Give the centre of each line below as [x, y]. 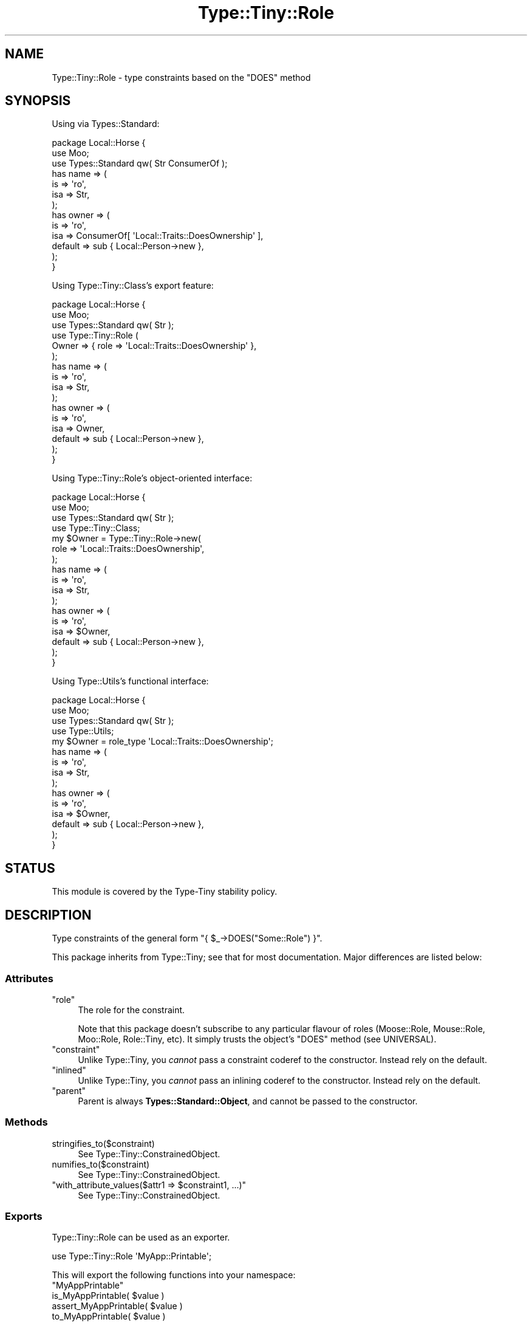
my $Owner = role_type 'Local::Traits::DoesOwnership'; [162, 742]
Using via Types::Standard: [106, 124]
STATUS [30, 868]
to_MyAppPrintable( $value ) [109, 1316]
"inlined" [69, 1070]
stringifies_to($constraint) [103, 1143]
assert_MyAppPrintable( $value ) [117, 1306]
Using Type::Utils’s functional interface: [130, 681]
